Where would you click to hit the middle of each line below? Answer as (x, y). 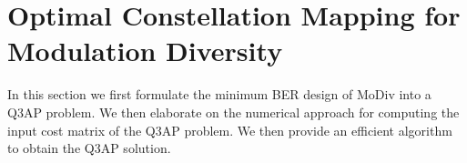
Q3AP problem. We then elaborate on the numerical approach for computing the (233, 112)
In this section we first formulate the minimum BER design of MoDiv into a (219, 94)
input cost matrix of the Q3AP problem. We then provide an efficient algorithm (230, 130)
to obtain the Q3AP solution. (89, 148)
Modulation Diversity (145, 51)
